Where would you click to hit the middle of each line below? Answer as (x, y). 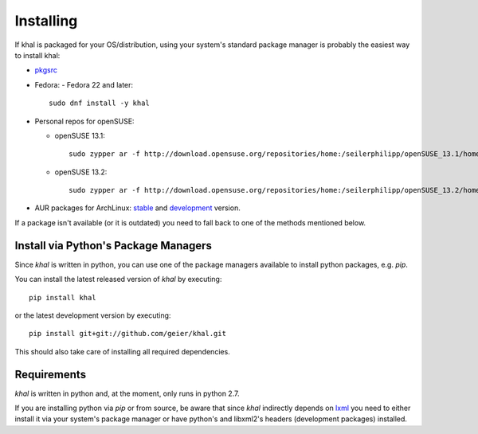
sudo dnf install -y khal (100, 103)
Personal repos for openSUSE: (84, 121)
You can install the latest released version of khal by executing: (118, 280)
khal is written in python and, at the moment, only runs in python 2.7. (127, 393)
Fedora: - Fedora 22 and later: (84, 84)
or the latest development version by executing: (93, 315)
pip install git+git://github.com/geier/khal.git (128, 334)
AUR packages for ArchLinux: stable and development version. (137, 208)
